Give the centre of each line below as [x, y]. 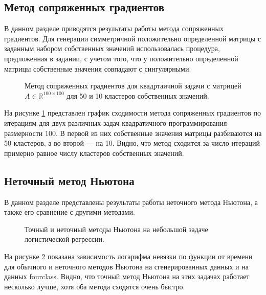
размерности [24, 133]
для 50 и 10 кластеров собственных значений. [138, 95]
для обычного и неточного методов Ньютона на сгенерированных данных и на [126, 266]
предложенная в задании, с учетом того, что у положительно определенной [121, 58]
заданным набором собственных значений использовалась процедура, [112, 48]
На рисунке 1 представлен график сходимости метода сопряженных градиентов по [133, 113]
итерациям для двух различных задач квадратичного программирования [116, 122]
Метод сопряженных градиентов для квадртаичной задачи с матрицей [133, 86]
